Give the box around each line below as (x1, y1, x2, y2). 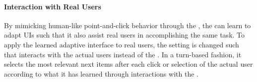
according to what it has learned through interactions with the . (4, 68, 198, 79)
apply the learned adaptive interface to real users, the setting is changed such (4, 39, 239, 49)
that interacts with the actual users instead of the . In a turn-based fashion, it (4, 49, 242, 59)
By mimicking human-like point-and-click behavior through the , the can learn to (4, 20, 251, 30)
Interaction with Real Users (4, 1, 101, 11)
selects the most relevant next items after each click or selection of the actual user (4, 59, 253, 69)
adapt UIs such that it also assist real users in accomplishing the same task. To (4, 30, 245, 40)
